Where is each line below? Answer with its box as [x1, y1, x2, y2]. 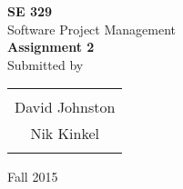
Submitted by [7, 55, 84, 74]
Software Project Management [7, 19, 176, 38]
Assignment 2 [7, 37, 95, 56]
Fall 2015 [7, 167, 58, 186]
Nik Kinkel [30, 123, 99, 144]
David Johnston [15, 96, 116, 118]
